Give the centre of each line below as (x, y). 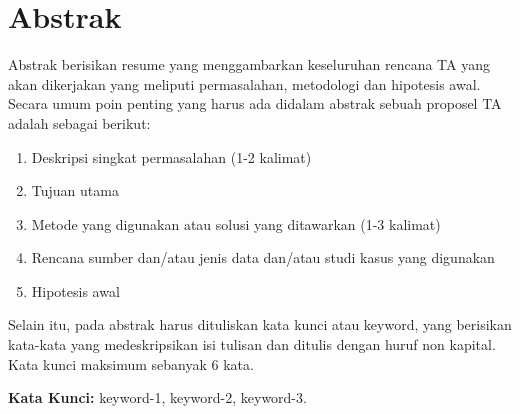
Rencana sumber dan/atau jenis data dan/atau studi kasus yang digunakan (263, 257)
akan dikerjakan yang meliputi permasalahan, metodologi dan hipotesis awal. (244, 83)
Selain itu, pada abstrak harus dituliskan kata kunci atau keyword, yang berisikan (260, 324)
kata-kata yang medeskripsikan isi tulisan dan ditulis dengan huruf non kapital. (252, 344)
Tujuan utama (75, 190)
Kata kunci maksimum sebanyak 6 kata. (131, 363)
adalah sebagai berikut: (79, 122)
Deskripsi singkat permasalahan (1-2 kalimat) (171, 156)
